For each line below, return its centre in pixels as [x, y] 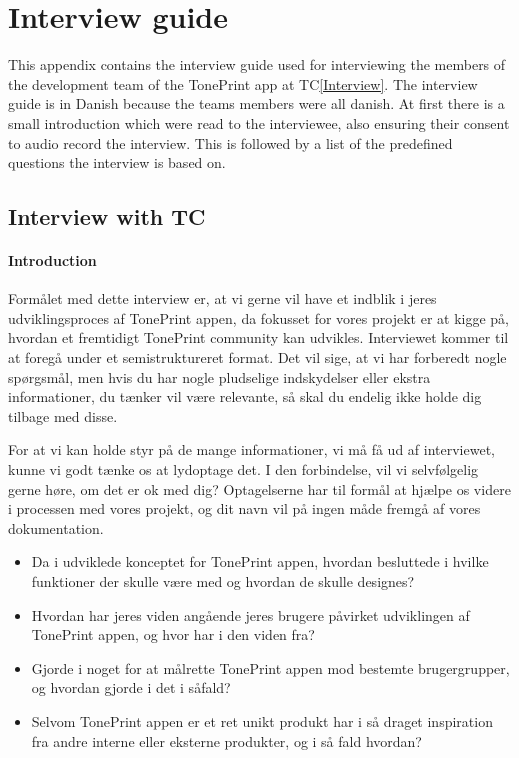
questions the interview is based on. [117, 162]
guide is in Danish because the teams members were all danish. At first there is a [256, 103]
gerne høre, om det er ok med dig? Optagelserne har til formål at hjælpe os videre [259, 488]
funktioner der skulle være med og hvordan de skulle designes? [223, 580]
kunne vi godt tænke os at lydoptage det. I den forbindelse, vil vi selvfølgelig [243, 469]
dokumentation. [56, 527]
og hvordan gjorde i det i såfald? [131, 687]
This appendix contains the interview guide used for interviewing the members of [257, 64]
